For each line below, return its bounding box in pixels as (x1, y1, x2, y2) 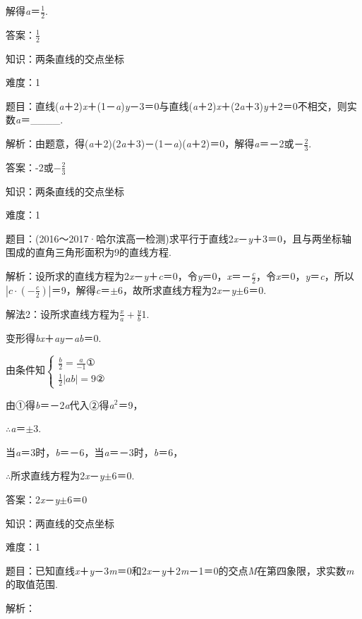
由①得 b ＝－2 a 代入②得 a (6, 397, 114, 412)
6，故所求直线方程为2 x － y (118, 282, 236, 297)
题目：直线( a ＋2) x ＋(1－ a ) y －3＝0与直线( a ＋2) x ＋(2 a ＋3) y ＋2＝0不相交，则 (6, 98, 347, 113)
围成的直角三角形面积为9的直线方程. (6, 245, 171, 259)
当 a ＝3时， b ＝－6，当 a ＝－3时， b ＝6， (6, 444, 183, 459)
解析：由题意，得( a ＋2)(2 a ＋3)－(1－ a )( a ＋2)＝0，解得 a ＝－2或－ (6, 136, 304, 151)
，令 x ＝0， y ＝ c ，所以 (255, 269, 354, 283)
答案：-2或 (6, 159, 54, 174)
